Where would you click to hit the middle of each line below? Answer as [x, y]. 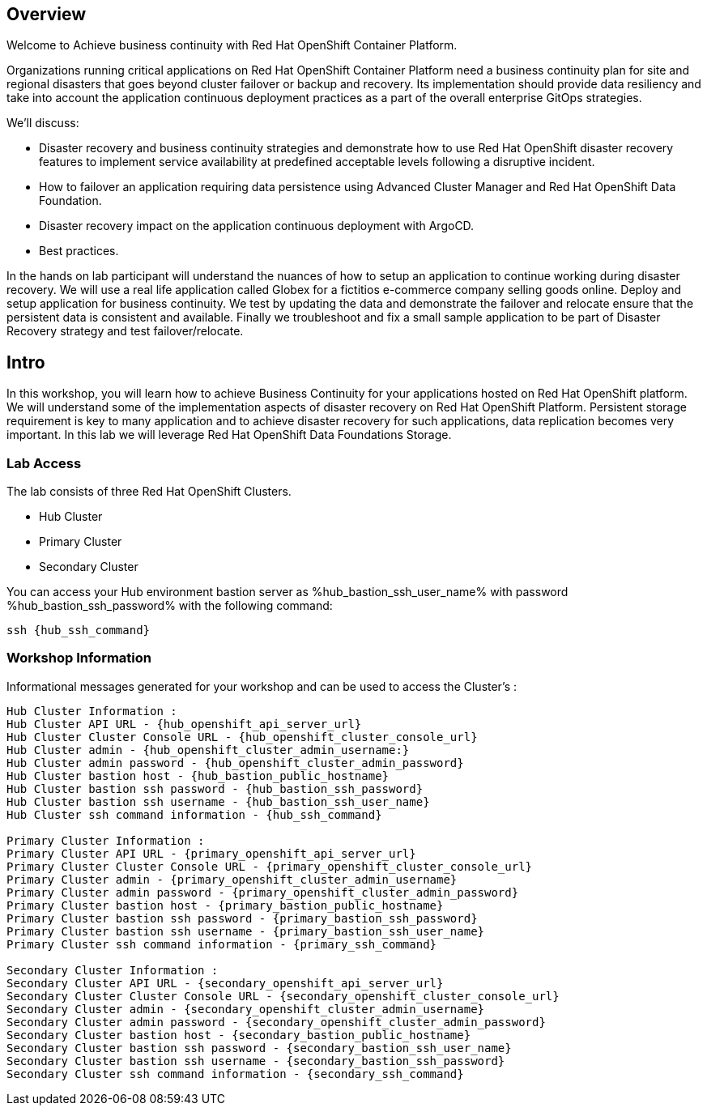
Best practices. [79, 251]
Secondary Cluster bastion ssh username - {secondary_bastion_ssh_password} [256, 1061]
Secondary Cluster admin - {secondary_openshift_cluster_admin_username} [246, 1009]
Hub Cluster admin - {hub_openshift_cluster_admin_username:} [208, 750]
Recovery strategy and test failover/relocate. [125, 331]
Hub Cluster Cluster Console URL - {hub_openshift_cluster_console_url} [242, 737]
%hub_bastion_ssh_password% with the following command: [170, 606]
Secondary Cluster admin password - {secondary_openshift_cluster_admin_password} [276, 1022]
